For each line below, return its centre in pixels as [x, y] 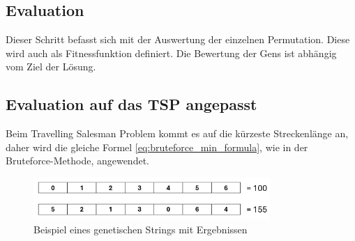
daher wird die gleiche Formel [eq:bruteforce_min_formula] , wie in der [157, 147]
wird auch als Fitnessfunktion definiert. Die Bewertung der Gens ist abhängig [171, 53]
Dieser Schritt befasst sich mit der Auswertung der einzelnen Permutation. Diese [178, 39]
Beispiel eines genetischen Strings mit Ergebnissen [141, 229]
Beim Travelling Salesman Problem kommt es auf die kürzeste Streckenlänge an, [177, 133]
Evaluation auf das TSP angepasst [131, 104]
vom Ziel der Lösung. [51, 67]
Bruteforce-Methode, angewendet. [77, 161]
